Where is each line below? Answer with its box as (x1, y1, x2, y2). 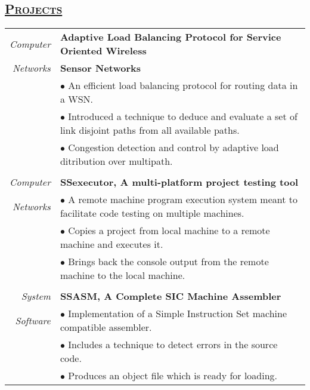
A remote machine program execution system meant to (68, 192, 297, 207)
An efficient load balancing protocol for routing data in (68, 78, 298, 93)
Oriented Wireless (60, 44, 147, 58)
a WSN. (60, 92, 94, 106)
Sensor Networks (60, 61, 141, 75)
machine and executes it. (60, 237, 163, 251)
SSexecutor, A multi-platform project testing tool (60, 175, 299, 189)
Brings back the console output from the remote (68, 254, 269, 269)
